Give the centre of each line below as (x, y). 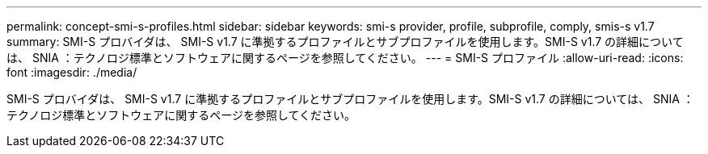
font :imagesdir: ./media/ (72, 72)
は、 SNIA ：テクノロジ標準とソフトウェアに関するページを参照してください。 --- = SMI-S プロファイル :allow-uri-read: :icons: (345, 58)
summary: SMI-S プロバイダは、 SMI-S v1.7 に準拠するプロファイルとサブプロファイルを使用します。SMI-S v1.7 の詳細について (345, 42)
